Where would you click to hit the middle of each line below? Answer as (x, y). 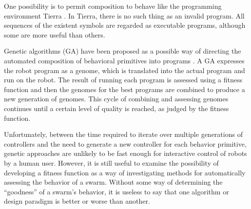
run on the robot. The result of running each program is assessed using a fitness (123, 80)
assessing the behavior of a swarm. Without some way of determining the (113, 182)
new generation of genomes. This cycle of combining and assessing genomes (116, 99)
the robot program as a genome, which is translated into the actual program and (125, 70)
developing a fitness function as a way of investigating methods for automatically (125, 172)
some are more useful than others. (55, 34)
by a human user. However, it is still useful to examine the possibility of (111, 162)
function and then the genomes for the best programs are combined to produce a (125, 89)
